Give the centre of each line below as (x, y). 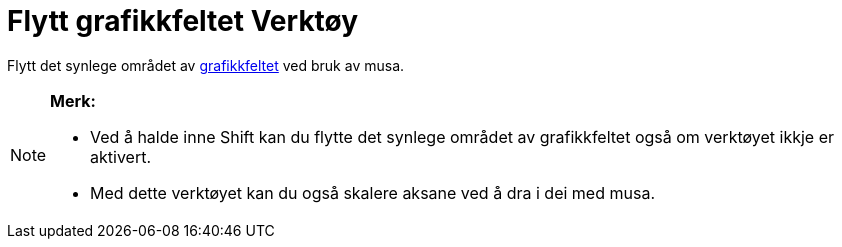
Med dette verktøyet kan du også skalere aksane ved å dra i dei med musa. (372, 192)
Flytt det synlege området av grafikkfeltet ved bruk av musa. (206, 65)
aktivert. (121, 156)
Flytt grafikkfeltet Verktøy (183, 21)
